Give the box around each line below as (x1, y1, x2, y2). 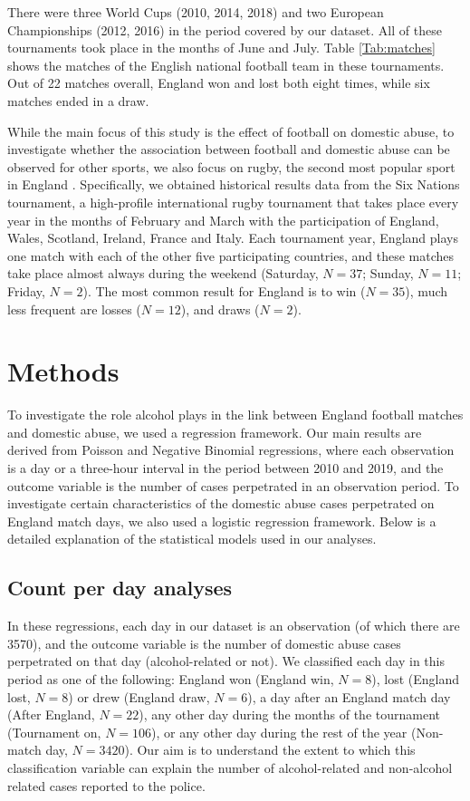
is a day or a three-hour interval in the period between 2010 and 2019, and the (7, 458, 444, 477)
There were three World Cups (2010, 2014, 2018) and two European (7, 3, 384, 21)
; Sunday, (362, 264, 414, 283)
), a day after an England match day (247, 687, 451, 706)
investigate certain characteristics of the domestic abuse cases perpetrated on (7, 494, 435, 513)
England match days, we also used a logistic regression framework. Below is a (7, 511, 436, 530)
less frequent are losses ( (7, 299, 141, 318)
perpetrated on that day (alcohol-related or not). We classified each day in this (7, 651, 446, 671)
